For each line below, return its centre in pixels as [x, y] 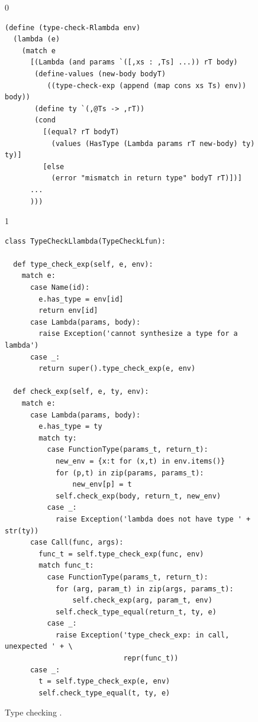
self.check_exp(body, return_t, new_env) [138, 496]
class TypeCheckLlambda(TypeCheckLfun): [86, 241]
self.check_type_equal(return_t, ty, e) [136, 612]
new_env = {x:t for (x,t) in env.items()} [140, 461]
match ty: [58, 438]
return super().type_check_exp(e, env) [117, 369]
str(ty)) [22, 531]
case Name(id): [60, 288]
